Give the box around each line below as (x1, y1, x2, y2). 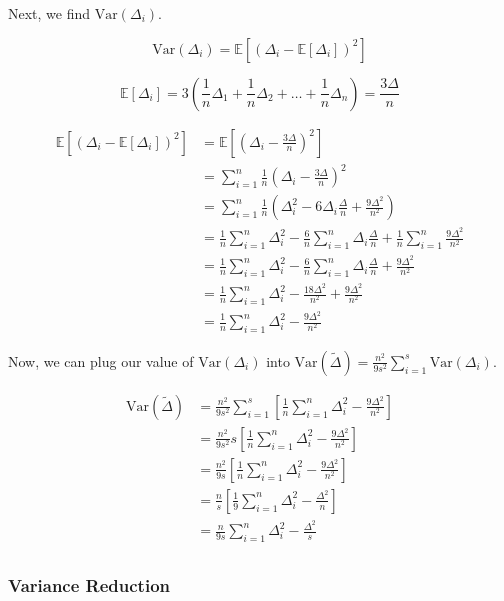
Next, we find (8, 3, 91, 23)
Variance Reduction (8, 572, 171, 597)
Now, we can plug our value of (8, 350, 194, 371)
